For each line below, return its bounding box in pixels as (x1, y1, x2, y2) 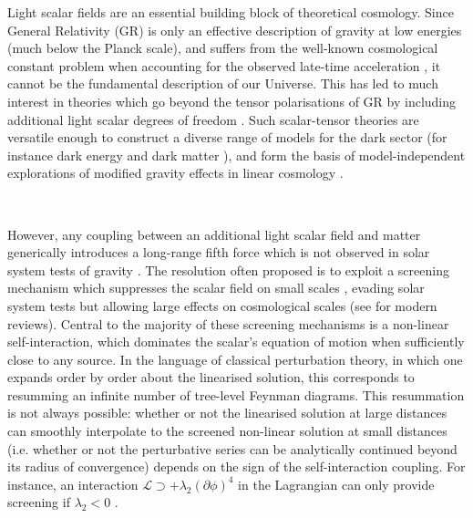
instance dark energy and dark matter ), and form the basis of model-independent (7, 145, 466, 164)
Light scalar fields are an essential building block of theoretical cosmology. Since (7, 3, 454, 21)
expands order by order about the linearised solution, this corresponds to (7, 368, 415, 387)
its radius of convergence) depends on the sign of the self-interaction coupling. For (7, 457, 466, 476)
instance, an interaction (7, 474, 139, 493)
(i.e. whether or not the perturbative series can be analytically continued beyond (7, 439, 458, 458)
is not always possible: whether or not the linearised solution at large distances (7, 403, 447, 422)
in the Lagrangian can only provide (238, 474, 435, 493)
